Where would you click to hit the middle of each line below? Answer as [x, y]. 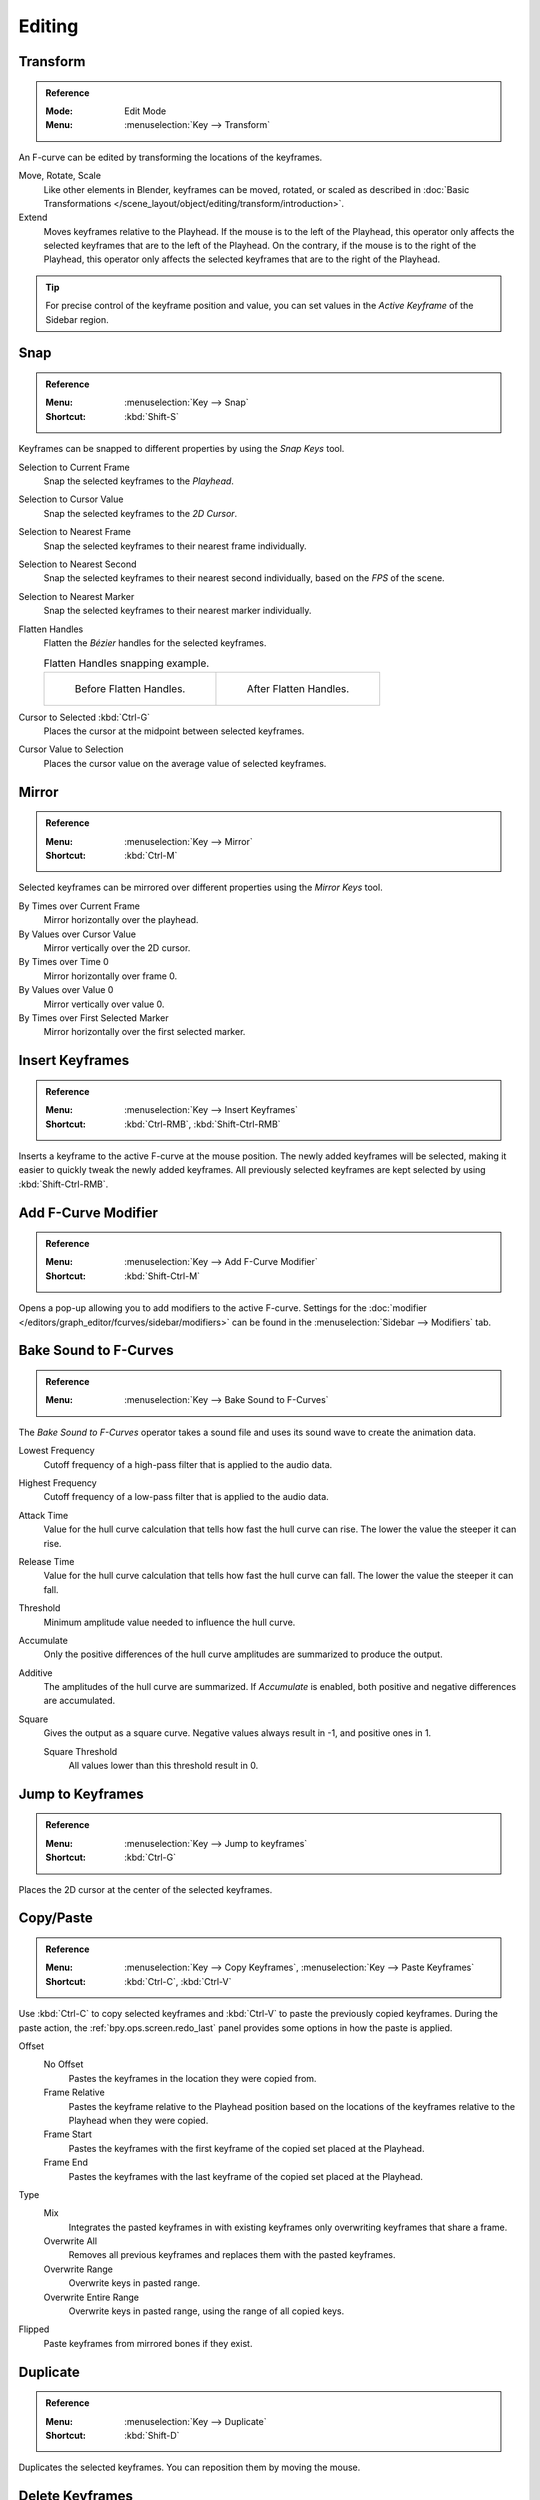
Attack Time [43, 1515]
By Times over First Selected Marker [93, 1017]
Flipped [34, 2329]
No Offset [63, 2064]
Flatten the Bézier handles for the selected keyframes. [155, 642]
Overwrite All [70, 2241]
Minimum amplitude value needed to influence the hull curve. [169, 1622]
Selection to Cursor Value [71, 499]
